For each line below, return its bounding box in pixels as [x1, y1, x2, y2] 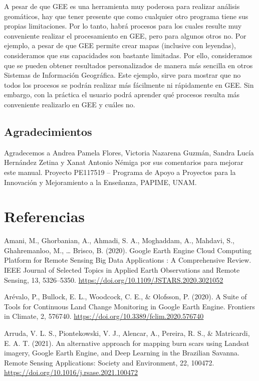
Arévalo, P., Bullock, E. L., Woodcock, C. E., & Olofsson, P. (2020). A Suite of [4, 291, 247, 302]
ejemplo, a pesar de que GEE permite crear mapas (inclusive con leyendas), [4, 40, 236, 51]
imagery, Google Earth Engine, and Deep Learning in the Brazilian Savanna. [4, 347, 239, 358]
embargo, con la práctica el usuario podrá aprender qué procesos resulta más [4, 89, 240, 100]
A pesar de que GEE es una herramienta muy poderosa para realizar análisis [4, 1, 240, 11]
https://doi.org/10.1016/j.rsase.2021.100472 [4, 367, 138, 377]
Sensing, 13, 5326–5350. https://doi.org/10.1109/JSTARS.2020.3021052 [4, 274, 223, 285]
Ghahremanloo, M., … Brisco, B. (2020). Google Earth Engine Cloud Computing [4, 245, 251, 255]
